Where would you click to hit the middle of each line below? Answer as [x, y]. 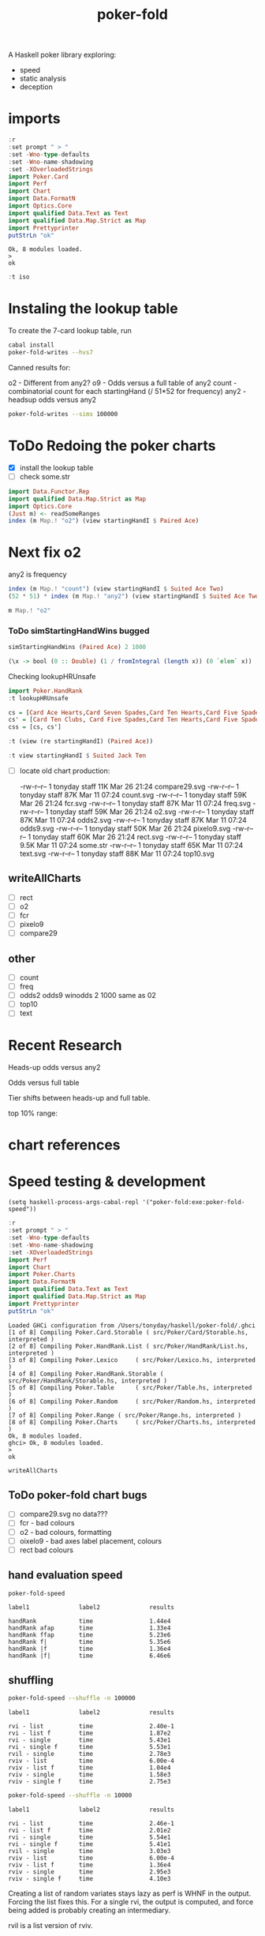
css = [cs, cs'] [35, 727]
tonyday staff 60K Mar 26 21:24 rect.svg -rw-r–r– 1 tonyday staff [137, 837]
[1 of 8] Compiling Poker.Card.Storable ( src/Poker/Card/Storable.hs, [128, 1332]
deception [36, 87]
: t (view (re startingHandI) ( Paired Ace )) [81, 741]
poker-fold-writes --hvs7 [50, 353]
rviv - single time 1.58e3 [90, 1775]
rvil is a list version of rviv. [50, 1925]
